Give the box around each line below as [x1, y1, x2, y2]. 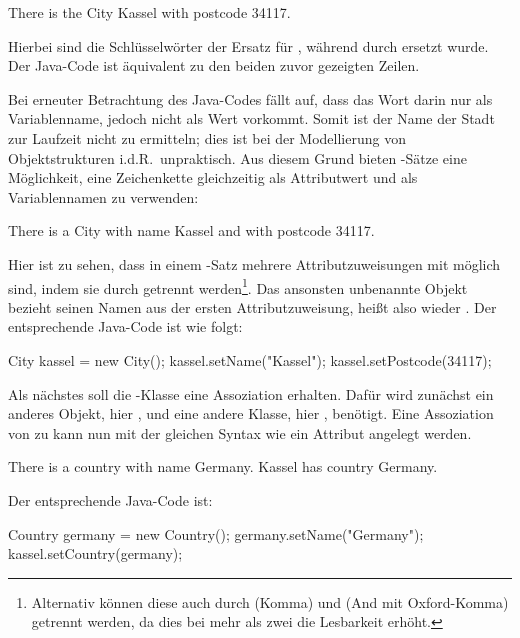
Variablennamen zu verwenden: [8, 186, 199, 207]
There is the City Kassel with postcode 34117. [8, 2, 291, 22]
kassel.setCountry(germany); [8, 543, 183, 564]
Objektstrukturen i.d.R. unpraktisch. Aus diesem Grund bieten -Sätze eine [8, 147, 467, 168]
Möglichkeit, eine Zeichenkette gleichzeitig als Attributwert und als [8, 167, 418, 188]
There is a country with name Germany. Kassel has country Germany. [8, 456, 438, 477]
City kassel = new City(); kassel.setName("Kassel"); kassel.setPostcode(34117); [8, 349, 492, 370]
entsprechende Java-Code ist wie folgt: [8, 316, 243, 337]
